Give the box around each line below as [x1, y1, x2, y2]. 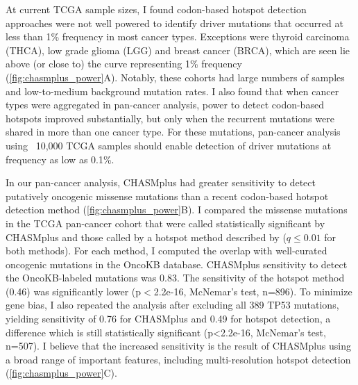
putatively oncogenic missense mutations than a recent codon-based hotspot [6, 188, 329, 203]
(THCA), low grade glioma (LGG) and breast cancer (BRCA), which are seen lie [6, 42, 350, 57]
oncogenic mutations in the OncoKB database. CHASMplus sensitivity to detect [6, 256, 348, 271]
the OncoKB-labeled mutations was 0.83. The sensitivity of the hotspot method [6, 270, 345, 285]
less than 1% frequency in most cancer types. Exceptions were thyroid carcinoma [6, 29, 350, 44]
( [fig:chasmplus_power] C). [6, 366, 117, 380]
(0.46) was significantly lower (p [6, 284, 142, 298]
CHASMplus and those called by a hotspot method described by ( [6, 229, 287, 244]
